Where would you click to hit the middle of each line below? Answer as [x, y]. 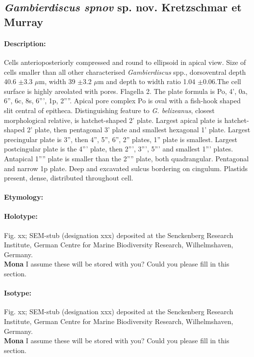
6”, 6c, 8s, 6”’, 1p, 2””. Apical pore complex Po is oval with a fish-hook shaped [122, 101]
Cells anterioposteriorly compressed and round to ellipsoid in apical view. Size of [125, 62]
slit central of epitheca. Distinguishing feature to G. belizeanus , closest [109, 110]
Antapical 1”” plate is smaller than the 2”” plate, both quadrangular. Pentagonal [127, 158]
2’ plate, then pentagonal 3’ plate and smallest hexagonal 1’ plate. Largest [139, 130]
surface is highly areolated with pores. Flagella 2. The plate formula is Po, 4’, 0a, [126, 91]
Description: [25, 43]
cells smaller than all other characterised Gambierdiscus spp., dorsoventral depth [125, 72]
